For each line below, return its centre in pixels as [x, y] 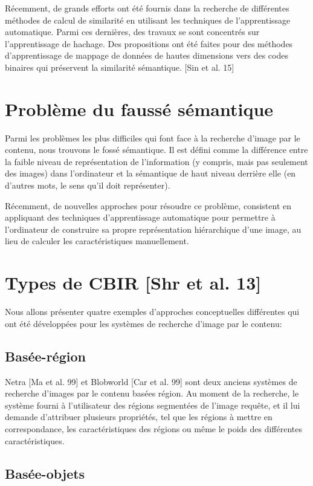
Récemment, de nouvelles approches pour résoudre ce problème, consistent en [148, 205]
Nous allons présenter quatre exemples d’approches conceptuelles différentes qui [152, 312]
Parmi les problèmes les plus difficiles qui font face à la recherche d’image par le [153, 138]
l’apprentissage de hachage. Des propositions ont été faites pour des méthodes [149, 43]
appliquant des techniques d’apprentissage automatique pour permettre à [140, 217]
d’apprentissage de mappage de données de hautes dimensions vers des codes [147, 55]
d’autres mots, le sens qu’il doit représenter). [88, 185]
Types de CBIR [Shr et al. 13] [133, 283]
